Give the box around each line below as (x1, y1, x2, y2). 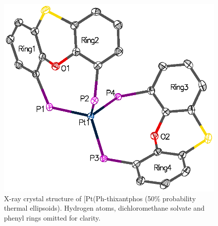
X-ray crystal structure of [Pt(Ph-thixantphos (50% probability (4, 193, 196, 203)
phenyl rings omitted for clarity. (4, 212, 101, 223)
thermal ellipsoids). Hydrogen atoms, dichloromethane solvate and (4, 203, 205, 213)
